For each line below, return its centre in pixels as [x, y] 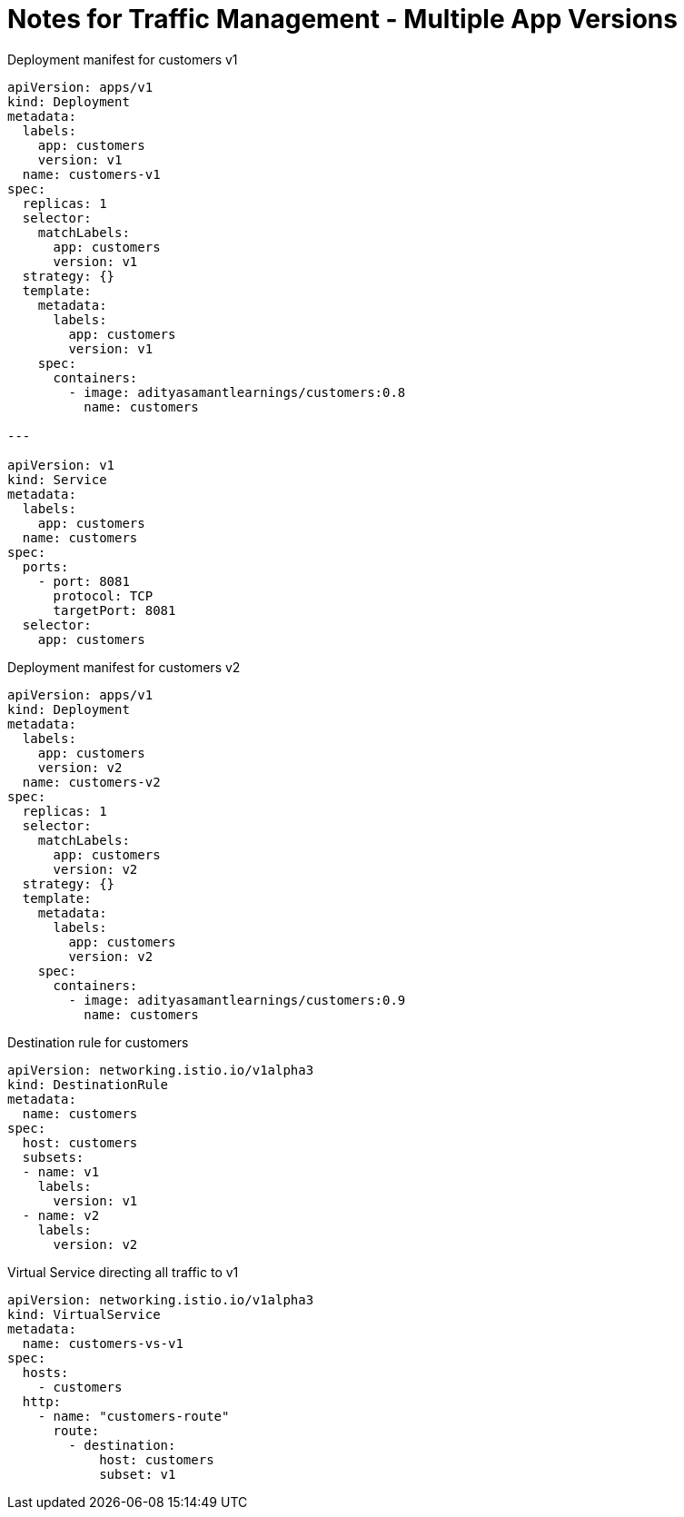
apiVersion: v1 [61, 465]
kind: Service [57, 479]
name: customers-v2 [91, 782]
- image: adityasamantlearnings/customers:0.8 [237, 392]
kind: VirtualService [84, 1314]
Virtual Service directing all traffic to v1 [123, 1272]
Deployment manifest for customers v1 [123, 59]
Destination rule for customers [98, 1042]
